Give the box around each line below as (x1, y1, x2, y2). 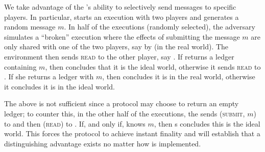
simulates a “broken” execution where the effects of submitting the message (4, 31, 240, 42)
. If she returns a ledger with (4, 71, 94, 82)
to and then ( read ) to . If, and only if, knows (4, 118, 146, 129)
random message (4, 21, 56, 32)
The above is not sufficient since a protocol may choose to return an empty (4, 98, 239, 109)
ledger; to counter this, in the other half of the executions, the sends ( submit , (4, 108, 245, 118)
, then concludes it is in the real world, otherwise (102, 71, 255, 82)
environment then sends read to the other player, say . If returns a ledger (4, 51, 234, 62)
